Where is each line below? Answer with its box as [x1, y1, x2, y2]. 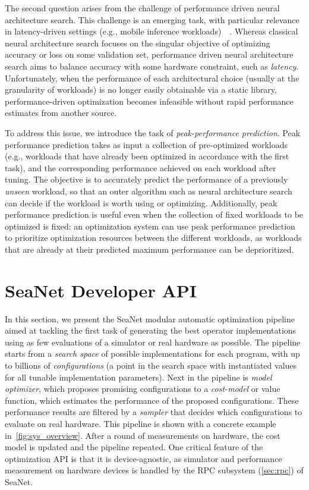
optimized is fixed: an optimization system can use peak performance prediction [5, 219, 295, 232]
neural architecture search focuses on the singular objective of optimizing [5, 36, 270, 49]
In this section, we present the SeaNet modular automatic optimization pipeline [5, 312, 295, 325]
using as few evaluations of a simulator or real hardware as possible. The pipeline [5, 335, 301, 348]
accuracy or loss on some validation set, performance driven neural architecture [5, 48, 294, 61]
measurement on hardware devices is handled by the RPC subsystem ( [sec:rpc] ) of [5, 464, 304, 476]
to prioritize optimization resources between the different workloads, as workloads [5, 231, 302, 244]
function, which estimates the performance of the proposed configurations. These [5, 394, 299, 406]
